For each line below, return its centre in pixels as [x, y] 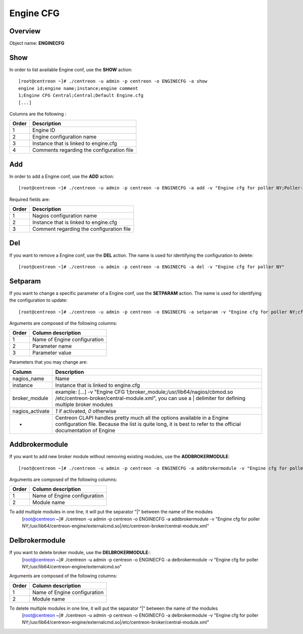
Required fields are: [30, 199]
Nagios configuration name [64, 216]
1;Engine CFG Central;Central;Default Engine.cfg [81, 95]
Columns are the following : [38, 114]
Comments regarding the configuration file [83, 150]
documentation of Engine [85, 430]
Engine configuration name [64, 137]
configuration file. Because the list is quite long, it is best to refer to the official [148, 424]
